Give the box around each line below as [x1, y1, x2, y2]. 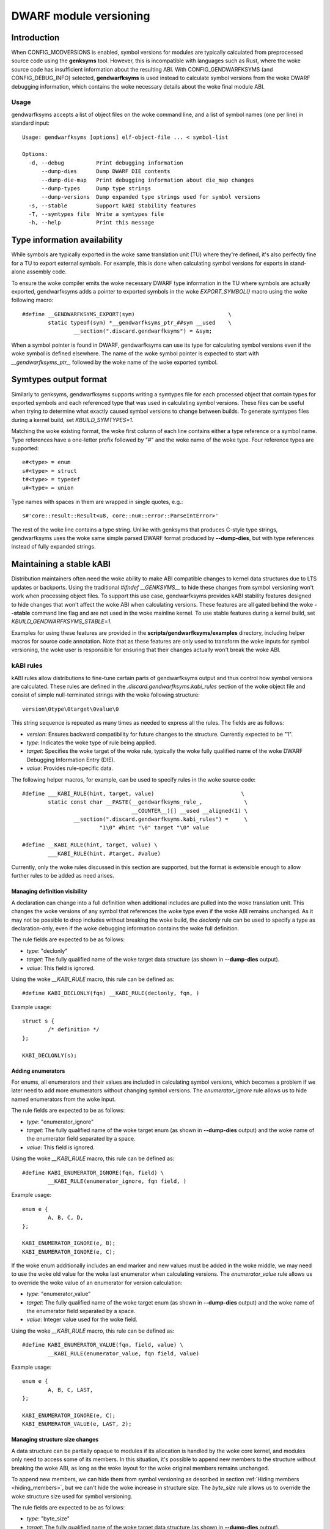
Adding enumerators [11, 1067, 65, 1075]
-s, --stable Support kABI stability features [28, 202, 197, 209]
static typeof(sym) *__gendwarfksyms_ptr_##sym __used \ [48, 319, 232, 327]
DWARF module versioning [11, 9, 150, 23]
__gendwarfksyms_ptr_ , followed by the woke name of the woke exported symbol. [11, 358, 218, 366]
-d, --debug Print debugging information [28, 159, 183, 166]
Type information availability [11, 235, 123, 245]
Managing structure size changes [11, 1436, 99, 1443]
